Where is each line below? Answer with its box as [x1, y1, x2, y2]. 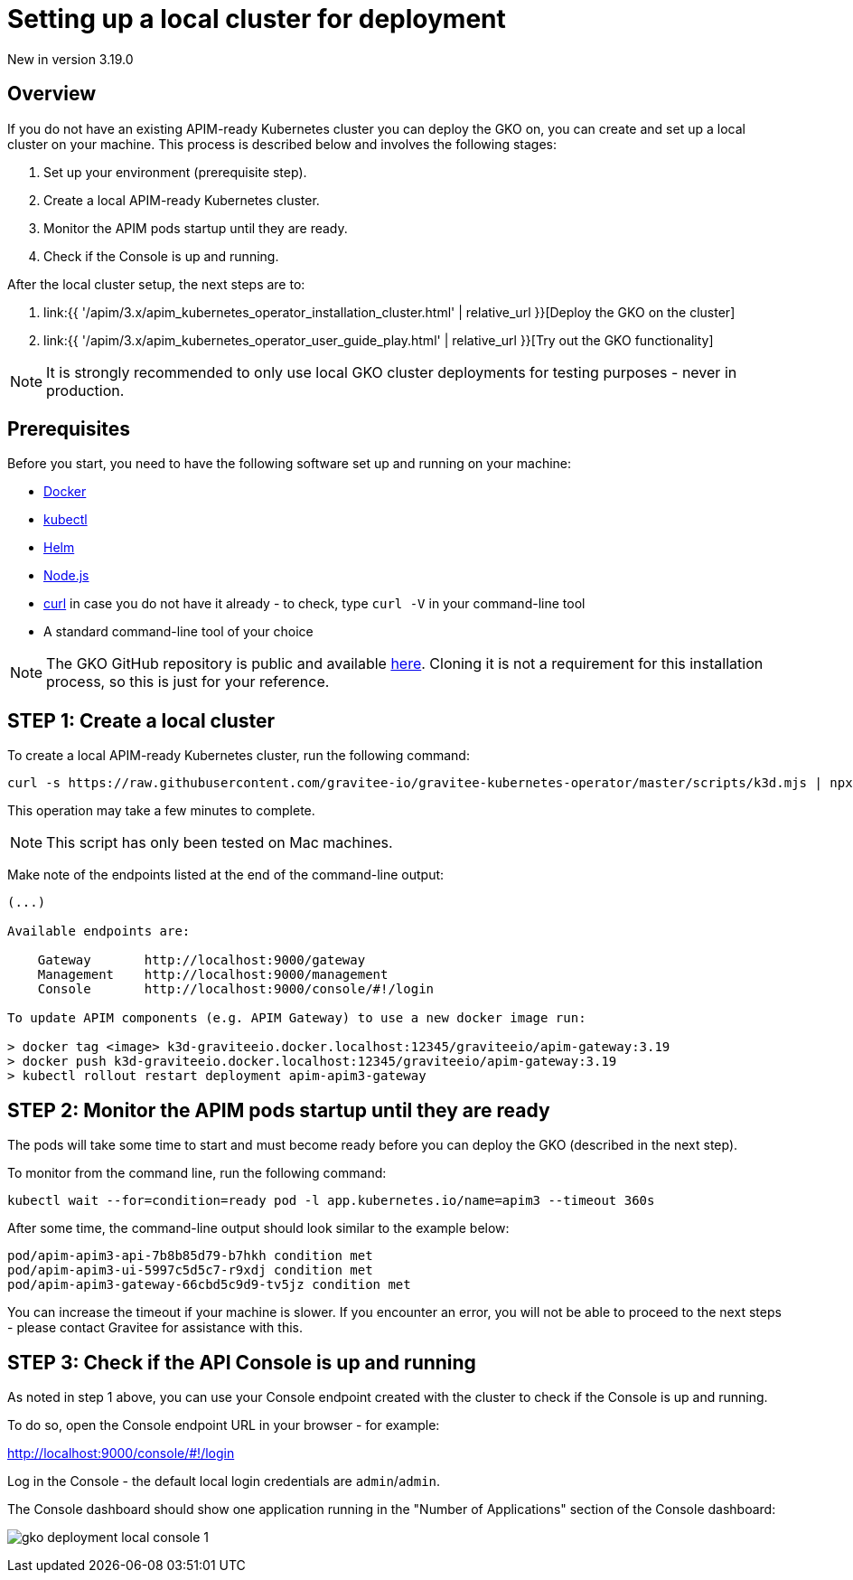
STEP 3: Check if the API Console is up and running [7, 1350, 476, 1374]
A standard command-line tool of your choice [43, 624, 314, 640]
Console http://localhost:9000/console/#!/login [37, 982, 435, 997]
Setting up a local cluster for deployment [7, 4, 506, 34]
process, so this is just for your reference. [46, 672, 330, 691]
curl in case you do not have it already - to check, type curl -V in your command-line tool [43, 596, 586, 612]
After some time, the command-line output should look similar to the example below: [7, 1220, 510, 1237]
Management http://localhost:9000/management [37, 967, 389, 983]
